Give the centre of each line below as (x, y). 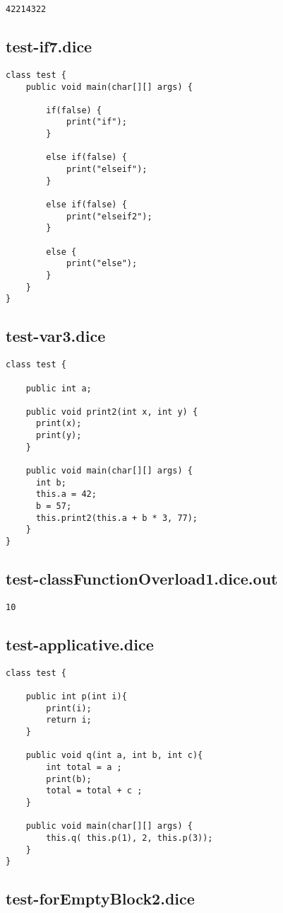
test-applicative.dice (80, 644)
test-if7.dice (49, 46)
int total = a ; (84, 767)
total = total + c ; (94, 791)
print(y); (59, 436)
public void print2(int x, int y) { (112, 412)
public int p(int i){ (76, 697)
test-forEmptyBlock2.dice (100, 898)
